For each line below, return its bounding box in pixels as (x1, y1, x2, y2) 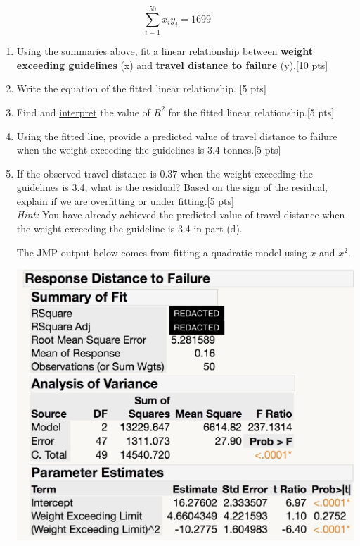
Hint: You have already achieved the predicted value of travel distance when (16, 207, 345, 222)
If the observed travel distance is (16, 166, 157, 180)
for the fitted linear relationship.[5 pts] (168, 104, 335, 119)
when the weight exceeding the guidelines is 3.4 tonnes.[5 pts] (16, 142, 281, 157)
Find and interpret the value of (16, 104, 150, 119)
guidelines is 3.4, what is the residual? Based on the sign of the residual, (16, 180, 328, 194)
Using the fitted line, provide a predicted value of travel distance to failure (16, 128, 337, 143)
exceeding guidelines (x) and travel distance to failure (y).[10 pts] (16, 57, 328, 72)
